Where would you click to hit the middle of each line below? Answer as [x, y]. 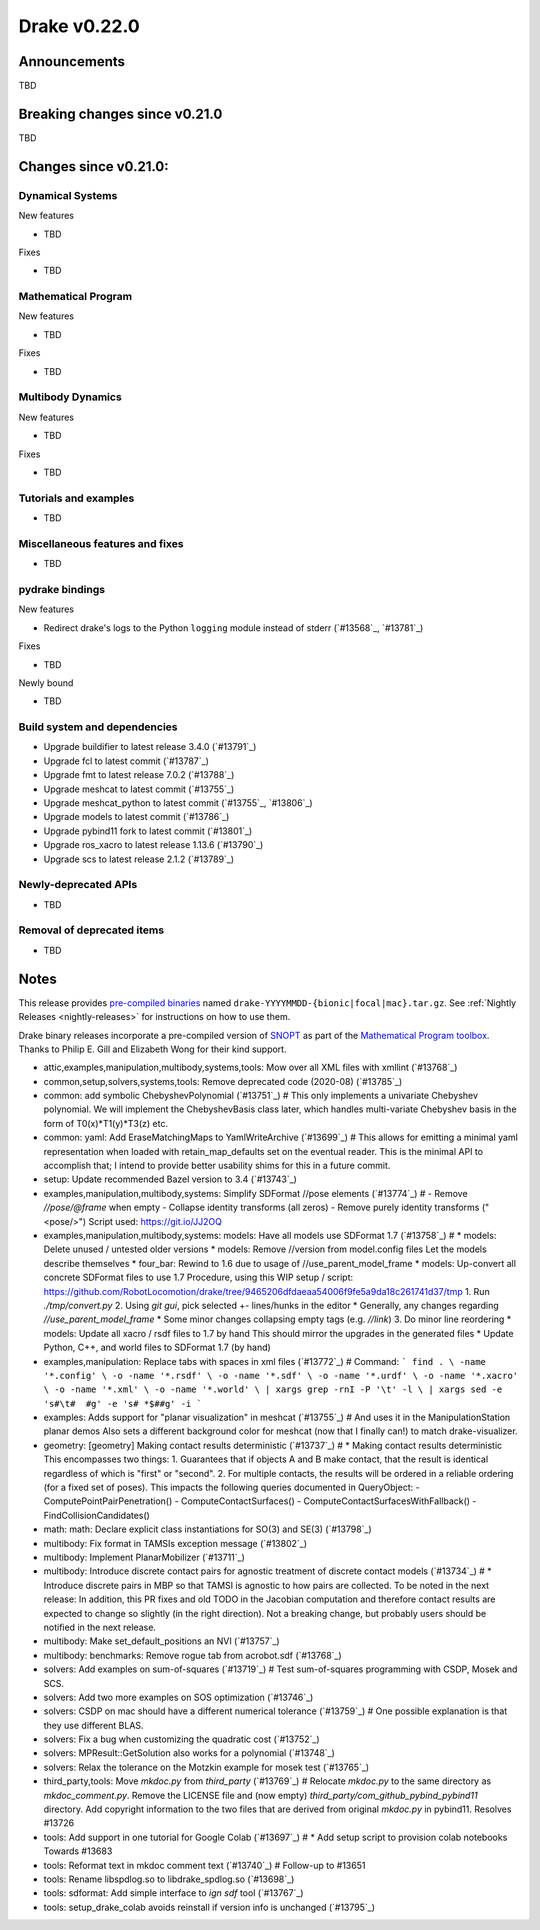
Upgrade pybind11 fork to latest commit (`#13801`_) [148, 831]
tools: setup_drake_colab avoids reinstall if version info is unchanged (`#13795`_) [209, 1907]
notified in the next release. [100, 1627]
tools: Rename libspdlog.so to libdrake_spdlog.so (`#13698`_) [169, 1879]
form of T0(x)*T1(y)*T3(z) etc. [106, 1123]
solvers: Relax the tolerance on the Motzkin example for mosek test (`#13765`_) [206, 1767]
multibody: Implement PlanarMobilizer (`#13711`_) [144, 1557]
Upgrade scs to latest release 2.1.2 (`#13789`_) [139, 859]
